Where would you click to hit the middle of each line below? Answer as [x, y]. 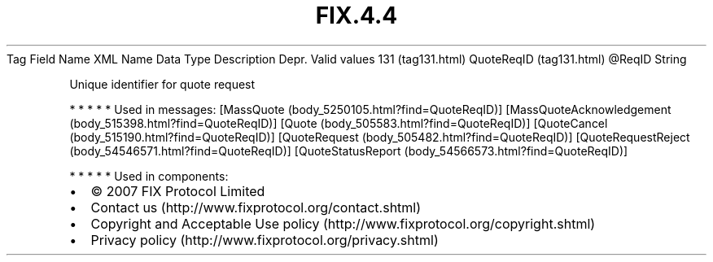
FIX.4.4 [356, 15]
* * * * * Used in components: [149, 176]
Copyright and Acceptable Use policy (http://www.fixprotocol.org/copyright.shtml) [343, 223]
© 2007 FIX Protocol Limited [178, 191]
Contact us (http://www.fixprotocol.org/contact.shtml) [256, 207]
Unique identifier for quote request [162, 84]
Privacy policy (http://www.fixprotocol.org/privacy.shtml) [265, 240]
